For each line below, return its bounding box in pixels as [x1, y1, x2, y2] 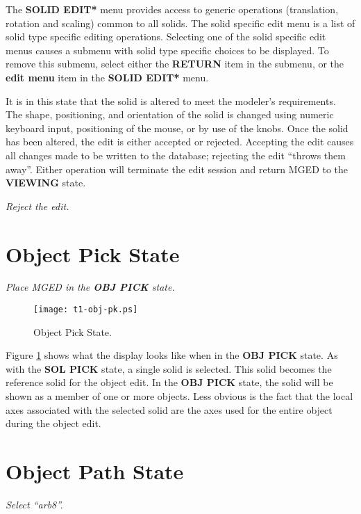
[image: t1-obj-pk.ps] [33, 305, 138, 315]
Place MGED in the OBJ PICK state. [6, 280, 175, 294]
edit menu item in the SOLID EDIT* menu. [6, 70, 209, 84]
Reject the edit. [6, 198, 69, 213]
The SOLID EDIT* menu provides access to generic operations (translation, [6, 2, 339, 16]
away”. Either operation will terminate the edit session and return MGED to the [6, 161, 349, 176]
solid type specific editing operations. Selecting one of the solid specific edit [6, 29, 326, 44]
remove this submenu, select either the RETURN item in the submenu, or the [6, 56, 344, 71]
